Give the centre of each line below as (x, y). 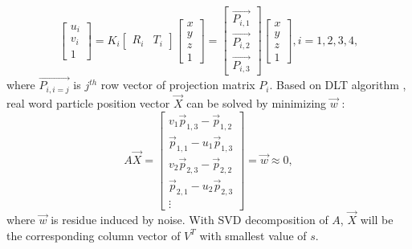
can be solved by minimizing (257, 103)
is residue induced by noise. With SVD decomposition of (190, 220)
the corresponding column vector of (94, 235)
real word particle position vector (88, 103)
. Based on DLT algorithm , (338, 85)
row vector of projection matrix (178, 85)
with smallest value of (253, 235)
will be (377, 220)
